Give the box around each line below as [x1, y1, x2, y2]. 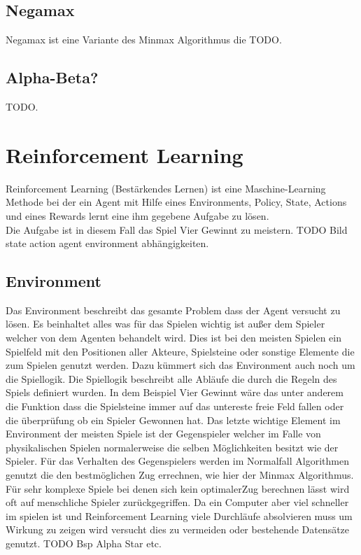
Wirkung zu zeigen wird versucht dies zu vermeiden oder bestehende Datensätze [6, 522, 350, 537]
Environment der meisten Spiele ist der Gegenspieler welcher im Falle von [6, 426, 321, 441]
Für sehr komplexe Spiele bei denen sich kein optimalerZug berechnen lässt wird [6, 481, 350, 496]
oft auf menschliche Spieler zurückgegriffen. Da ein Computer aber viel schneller [6, 495, 349, 510]
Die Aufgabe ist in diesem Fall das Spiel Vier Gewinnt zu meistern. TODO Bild [6, 222, 348, 237]
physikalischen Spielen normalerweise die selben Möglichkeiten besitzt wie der [6, 440, 339, 454]
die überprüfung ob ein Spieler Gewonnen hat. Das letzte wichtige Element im [6, 412, 341, 427]
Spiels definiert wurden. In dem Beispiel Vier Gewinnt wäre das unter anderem [6, 385, 344, 400]
